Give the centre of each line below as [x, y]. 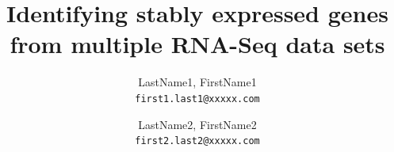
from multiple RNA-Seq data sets [197, 44]
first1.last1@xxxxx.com [197, 99]
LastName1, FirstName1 [197, 82]
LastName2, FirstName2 [197, 124]
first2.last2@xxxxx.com [197, 141]
